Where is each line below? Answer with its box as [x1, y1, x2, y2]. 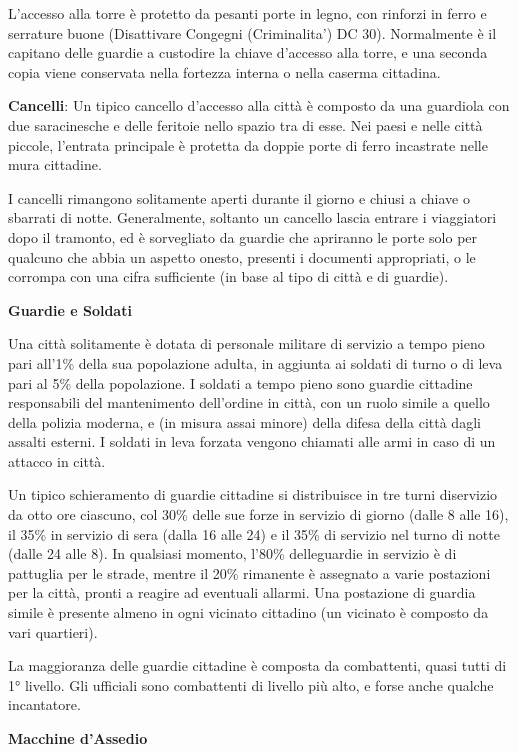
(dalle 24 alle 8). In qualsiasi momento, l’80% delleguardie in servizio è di [8, 543, 457, 564]
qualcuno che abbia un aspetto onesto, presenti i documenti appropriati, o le [8, 246, 476, 267]
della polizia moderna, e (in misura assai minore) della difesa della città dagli [8, 411, 481, 432]
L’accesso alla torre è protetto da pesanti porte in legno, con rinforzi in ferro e [8, 3, 487, 23]
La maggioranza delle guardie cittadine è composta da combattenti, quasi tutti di [8, 655, 507, 676]
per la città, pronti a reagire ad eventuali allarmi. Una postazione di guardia [8, 582, 476, 603]
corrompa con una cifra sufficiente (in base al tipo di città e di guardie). [8, 266, 449, 287]
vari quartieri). [8, 621, 98, 642]
